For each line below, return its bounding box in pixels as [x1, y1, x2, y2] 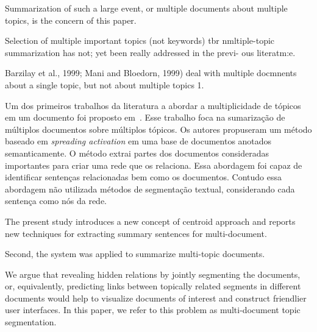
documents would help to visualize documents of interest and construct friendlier [5, 291, 307, 304]
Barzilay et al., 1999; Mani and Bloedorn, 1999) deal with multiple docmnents [5, 66, 297, 79]
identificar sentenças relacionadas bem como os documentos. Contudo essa [5, 171, 282, 183]
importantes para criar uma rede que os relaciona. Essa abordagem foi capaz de [5, 158, 302, 171]
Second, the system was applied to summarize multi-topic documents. [5, 247, 265, 260]
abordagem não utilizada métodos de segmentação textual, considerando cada [5, 182, 295, 195]
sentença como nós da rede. [5, 194, 107, 207]
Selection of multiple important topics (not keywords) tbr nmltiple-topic [5, 34, 275, 47]
